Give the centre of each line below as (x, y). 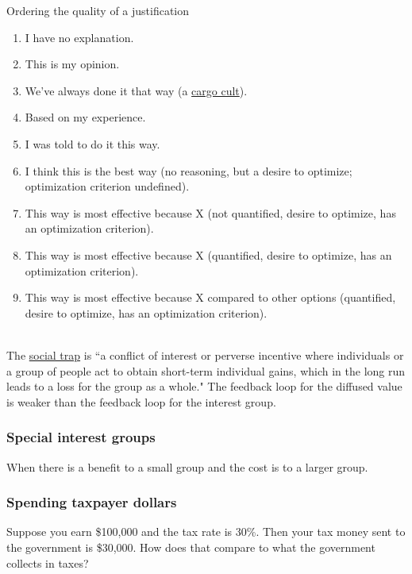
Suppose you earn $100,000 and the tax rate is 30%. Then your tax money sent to (206, 532)
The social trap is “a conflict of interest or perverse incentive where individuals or (205, 354)
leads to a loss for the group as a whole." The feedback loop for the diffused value (204, 386)
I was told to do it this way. (92, 143)
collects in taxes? (48, 562)
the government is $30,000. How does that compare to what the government (191, 547)
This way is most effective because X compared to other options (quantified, (210, 297)
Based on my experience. (85, 117)
